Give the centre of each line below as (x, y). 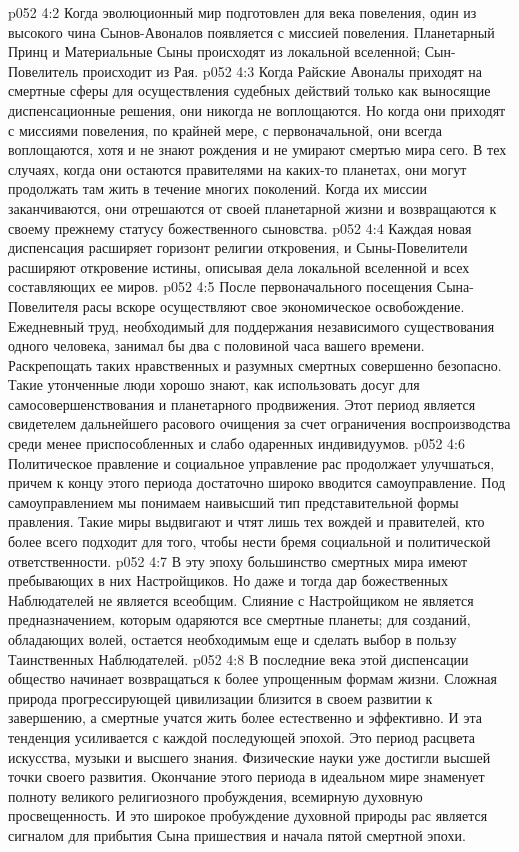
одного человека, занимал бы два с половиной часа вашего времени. (216, 345)
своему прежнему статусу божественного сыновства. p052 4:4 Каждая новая (240, 227)
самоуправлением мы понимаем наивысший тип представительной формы (233, 501)
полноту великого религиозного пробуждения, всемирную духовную (215, 795)
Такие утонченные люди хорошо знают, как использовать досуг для (214, 384)
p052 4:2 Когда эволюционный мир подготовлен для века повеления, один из (242, 12)
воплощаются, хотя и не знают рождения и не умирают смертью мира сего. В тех (257, 149)
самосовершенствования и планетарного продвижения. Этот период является (242, 403)
